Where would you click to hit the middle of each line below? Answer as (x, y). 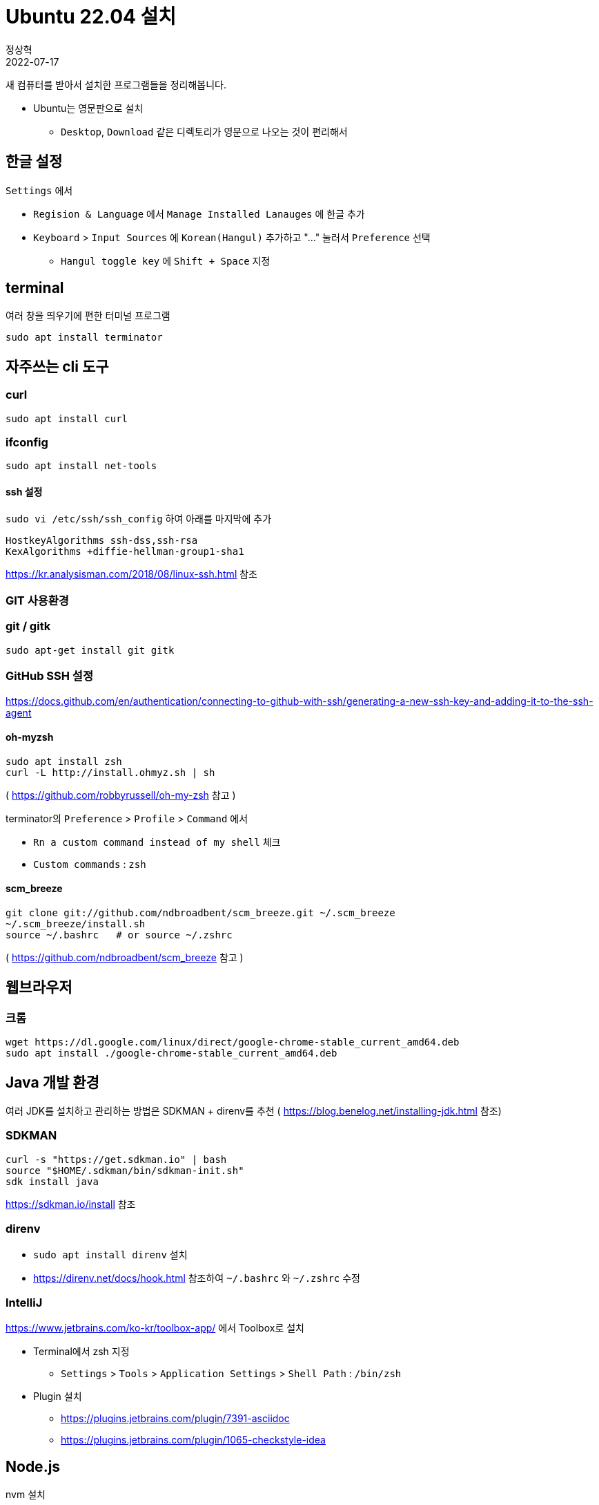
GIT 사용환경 (37, 600)
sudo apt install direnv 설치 (110, 1254)
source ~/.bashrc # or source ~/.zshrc (119, 935)
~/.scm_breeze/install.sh (76, 924)
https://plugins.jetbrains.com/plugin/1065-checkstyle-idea (193, 1440)
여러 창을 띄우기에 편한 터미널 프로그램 (88, 316)
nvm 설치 (26, 1495)
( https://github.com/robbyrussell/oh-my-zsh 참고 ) (121, 795)
